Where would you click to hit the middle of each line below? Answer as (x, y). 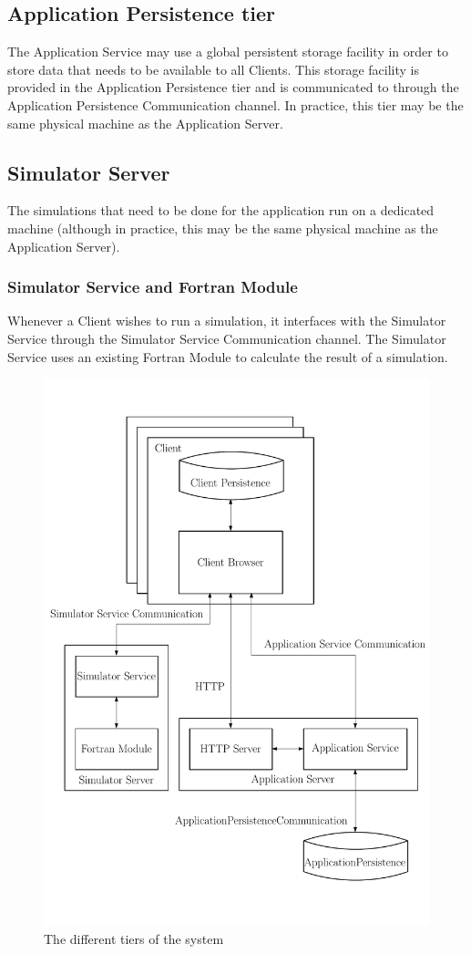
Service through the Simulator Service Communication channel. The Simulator (227, 338)
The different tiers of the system (134, 938)
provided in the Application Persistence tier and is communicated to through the (233, 87)
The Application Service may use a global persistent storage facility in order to (228, 52)
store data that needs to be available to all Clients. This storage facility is (214, 69)
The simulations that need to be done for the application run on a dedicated (221, 210)
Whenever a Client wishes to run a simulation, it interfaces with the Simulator (227, 321)
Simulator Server (89, 172)
